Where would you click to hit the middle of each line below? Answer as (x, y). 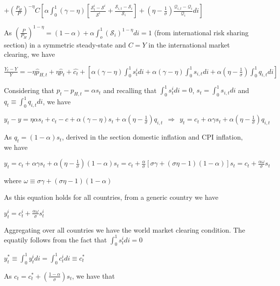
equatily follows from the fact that (56, 239)
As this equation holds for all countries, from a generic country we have (111, 197)
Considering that (29, 90)
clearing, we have (30, 54)
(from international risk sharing (201, 32)
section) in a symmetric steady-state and (65, 44)
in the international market (189, 44)
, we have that (93, 275)
